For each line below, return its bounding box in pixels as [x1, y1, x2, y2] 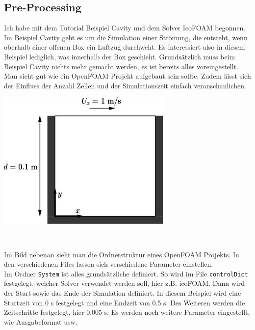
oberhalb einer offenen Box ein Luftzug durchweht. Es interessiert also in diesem [4, 42, 245, 52]
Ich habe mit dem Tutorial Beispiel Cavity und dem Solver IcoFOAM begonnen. [4, 23, 246, 33]
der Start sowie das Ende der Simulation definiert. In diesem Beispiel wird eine [4, 287, 241, 298]
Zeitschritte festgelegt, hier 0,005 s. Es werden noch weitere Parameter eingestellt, [4, 307, 250, 317]
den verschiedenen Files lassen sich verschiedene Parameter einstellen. [4, 259, 213, 269]
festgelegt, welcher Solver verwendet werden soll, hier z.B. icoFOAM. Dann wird [4, 278, 245, 288]
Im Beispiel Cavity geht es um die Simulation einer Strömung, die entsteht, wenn [4, 32, 248, 42]
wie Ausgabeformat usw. [4, 316, 77, 327]
